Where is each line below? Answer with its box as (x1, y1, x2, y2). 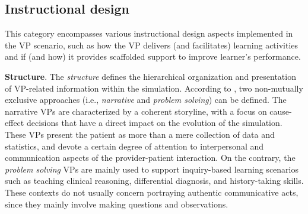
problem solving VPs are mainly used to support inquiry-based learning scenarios (5, 163, 299, 175)
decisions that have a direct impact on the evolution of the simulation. (26, 116, 282, 129)
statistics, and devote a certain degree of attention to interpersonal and (5, 140, 264, 152)
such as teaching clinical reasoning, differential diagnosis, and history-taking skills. (5, 174, 304, 187)
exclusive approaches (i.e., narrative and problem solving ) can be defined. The (5, 93, 287, 106)
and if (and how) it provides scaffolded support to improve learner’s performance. (5, 50, 301, 63)
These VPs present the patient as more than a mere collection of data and (5, 128, 275, 140)
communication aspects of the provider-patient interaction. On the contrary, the (5, 151, 296, 164)
